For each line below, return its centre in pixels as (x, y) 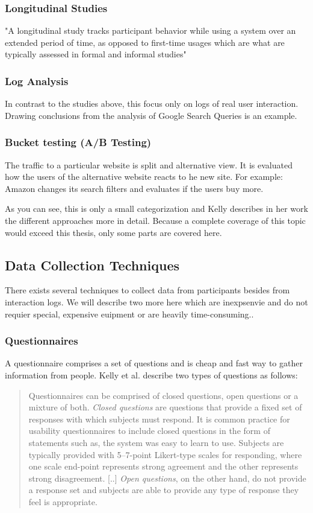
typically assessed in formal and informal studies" (96, 54)
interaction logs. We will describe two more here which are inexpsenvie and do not (156, 301)
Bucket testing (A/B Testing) (78, 142)
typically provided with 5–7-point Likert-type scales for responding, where (165, 454)
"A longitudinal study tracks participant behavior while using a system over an (150, 30)
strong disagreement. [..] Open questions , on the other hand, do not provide (167, 478)
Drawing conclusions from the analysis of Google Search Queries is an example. (151, 115)
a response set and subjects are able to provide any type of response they (164, 490)
